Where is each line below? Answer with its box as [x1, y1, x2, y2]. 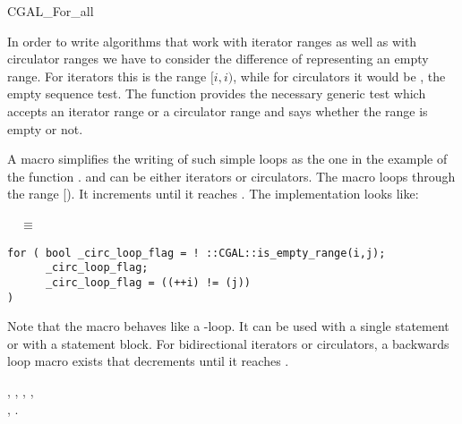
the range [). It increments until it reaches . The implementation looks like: [7, 184, 419, 203]
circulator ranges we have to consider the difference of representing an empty [7, 49, 429, 68]
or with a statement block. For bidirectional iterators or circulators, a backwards [7, 334, 449, 352]
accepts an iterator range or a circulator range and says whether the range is [7, 101, 428, 120]
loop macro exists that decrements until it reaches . [7, 352, 289, 370]
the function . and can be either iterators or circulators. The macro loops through [7, 166, 456, 185]
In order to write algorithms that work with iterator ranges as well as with [7, 31, 417, 50]
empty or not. [7, 119, 83, 138]
